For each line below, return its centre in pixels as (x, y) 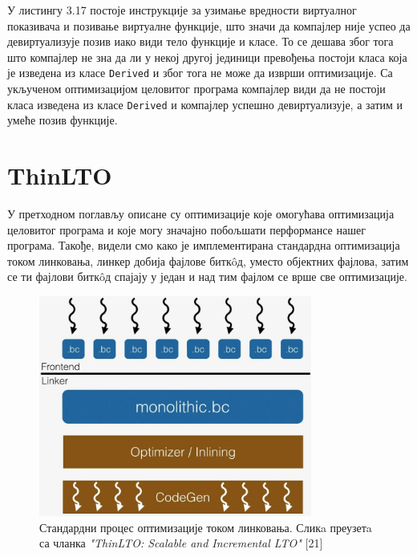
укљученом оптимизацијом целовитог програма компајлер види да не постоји (196, 89)
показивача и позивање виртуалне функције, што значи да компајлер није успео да (209, 25)
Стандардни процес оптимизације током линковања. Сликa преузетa (206, 527)
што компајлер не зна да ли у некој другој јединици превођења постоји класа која (207, 57)
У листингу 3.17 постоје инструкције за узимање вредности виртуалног (182, 10)
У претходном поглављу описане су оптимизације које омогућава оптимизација (201, 213)
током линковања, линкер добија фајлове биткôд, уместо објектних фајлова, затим (208, 260)
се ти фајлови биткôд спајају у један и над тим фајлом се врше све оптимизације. (207, 276)
